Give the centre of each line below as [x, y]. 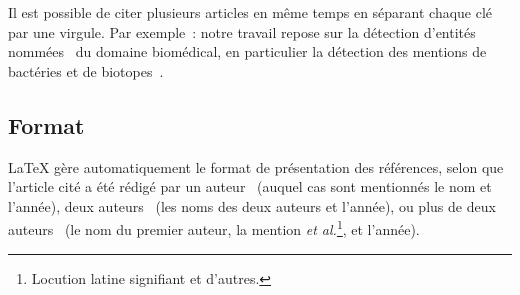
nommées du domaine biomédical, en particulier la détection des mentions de [247, 51]
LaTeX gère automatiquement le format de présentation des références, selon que [256, 166]
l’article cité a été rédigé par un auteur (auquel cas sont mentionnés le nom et [250, 186]
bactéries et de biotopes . [86, 70]
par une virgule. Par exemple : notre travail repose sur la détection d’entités [242, 31]
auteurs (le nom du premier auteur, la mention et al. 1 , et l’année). [214, 228]
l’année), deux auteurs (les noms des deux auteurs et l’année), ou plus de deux [252, 205]
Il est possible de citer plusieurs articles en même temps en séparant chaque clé [250, 12]
